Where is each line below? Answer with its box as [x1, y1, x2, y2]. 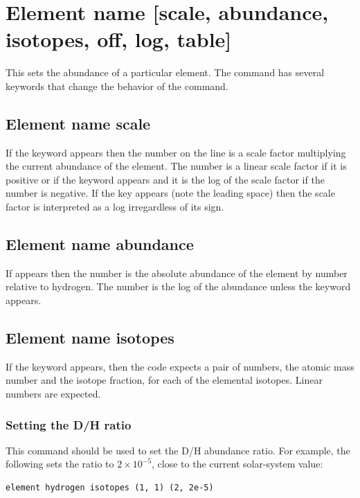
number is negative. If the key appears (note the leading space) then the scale [6, 186, 335, 200]
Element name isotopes [6, 327, 174, 348]
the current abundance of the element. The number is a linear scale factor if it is [6, 159, 347, 173]
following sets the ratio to [6, 456, 114, 471]
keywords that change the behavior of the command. [6, 78, 228, 93]
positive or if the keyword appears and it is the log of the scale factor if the [6, 172, 325, 186]
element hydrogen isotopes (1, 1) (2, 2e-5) [6, 483, 214, 493]
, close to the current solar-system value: [152, 456, 323, 471]
